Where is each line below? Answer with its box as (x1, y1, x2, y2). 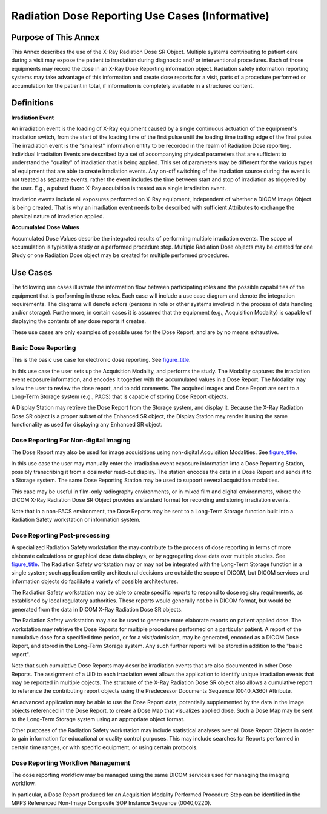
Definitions (11, 98, 54, 108)
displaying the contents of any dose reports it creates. (11, 317, 147, 324)
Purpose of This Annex (11, 32, 100, 42)
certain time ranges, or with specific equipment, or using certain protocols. (11, 743, 198, 751)
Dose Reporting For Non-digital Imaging (11, 436, 131, 444)
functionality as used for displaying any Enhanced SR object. (11, 421, 163, 429)
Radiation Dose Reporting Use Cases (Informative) (11, 9, 269, 22)
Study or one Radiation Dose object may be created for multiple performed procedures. (11, 252, 230, 259)
